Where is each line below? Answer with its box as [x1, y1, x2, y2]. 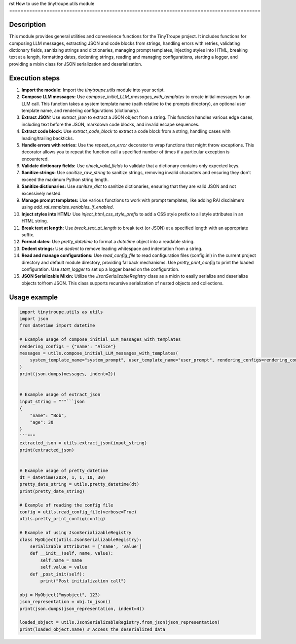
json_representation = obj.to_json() [19, 599, 111, 605]
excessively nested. [21, 190, 62, 196]
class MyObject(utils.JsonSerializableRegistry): [19, 537, 142, 542]
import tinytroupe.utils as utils [19, 309, 103, 315]
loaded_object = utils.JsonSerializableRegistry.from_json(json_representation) [19, 619, 220, 625]
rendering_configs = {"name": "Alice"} [19, 343, 116, 349]
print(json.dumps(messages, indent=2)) [19, 371, 116, 377]
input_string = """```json [19, 398, 85, 404]
